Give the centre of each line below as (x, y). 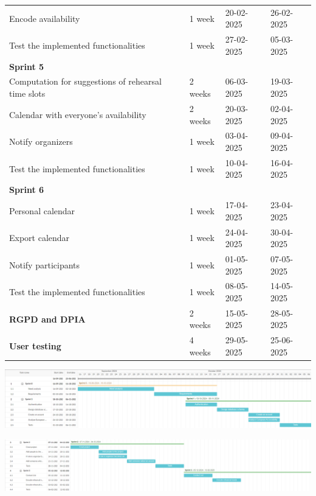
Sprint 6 (27, 190)
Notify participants (45, 264)
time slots (27, 93)
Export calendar (39, 238)
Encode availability (45, 18)
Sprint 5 (27, 66)
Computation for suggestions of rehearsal (85, 81)
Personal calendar (42, 210)
